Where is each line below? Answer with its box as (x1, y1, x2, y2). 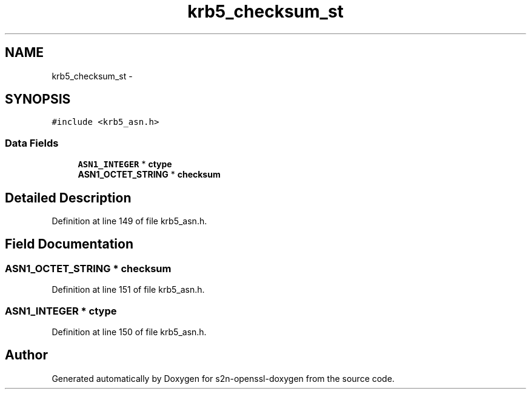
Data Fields (5, 136, 59, 149)
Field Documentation (5, 236, 133, 252)
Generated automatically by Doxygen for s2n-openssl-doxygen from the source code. (52, 373, 395, 384)
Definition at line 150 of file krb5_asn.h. (52, 327, 207, 337)
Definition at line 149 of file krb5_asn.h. (52, 216, 207, 227)
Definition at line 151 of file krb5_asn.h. (52, 284, 205, 295)
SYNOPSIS (5, 92, 71, 107)
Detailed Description (5, 190, 132, 205)
